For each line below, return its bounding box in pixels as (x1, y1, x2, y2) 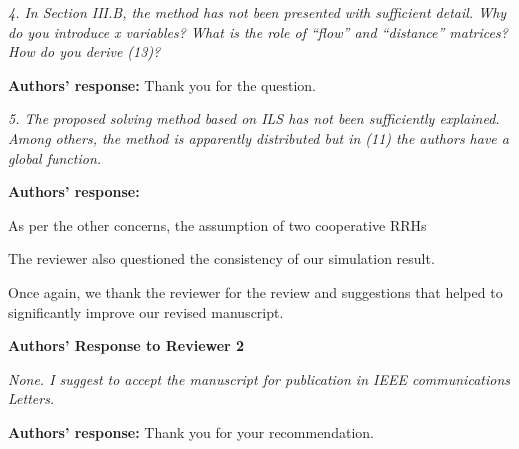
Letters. (8, 388, 55, 409)
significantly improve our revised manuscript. (8, 301, 284, 322)
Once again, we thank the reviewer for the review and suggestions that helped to (8, 281, 503, 302)
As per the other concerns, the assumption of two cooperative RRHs (8, 214, 427, 235)
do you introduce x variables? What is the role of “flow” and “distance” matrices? (8, 21, 508, 42)
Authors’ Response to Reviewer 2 (8, 335, 245, 356)
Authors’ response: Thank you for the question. (8, 74, 317, 95)
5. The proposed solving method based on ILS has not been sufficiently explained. (8, 108, 500, 129)
